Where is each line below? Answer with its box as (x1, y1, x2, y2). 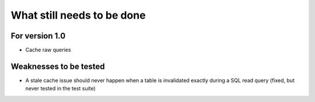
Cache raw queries (25, 47, 71, 54)
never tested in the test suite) (25, 85, 96, 92)
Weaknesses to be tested (10, 61, 105, 71)
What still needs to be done (10, 9, 146, 22)
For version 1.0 (10, 31, 66, 41)
